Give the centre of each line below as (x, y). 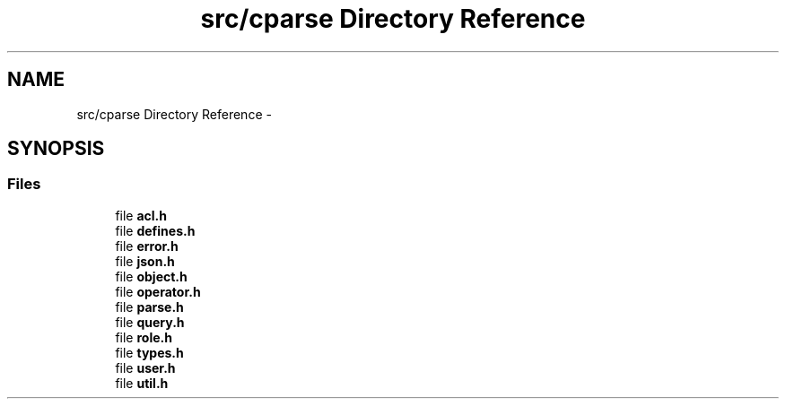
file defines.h (155, 230)
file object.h (151, 276)
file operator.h (158, 291)
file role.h (144, 337)
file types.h (149, 352)
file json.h (145, 261)
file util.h (142, 383)
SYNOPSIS (56, 149)
